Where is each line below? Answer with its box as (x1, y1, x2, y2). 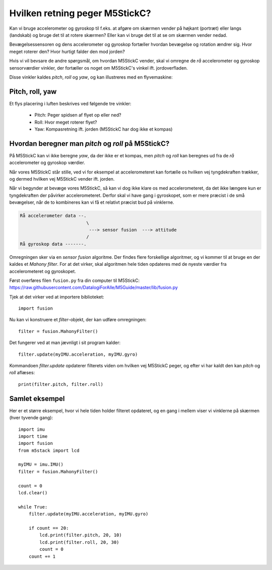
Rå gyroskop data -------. (20, 241, 87, 247)
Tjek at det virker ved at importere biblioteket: (9, 294, 104, 300)
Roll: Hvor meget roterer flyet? (34, 119, 97, 125)
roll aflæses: (9, 370, 35, 376)
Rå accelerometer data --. (20, 213, 87, 219)
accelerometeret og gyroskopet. (9, 268, 77, 274)
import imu (18, 426, 45, 432)
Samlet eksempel (9, 394, 65, 403)
